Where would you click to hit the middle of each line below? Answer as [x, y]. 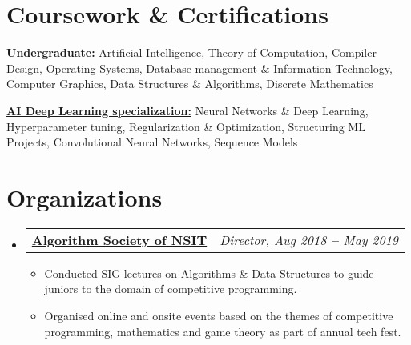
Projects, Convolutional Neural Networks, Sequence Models [152, 142]
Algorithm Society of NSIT [119, 239]
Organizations [85, 197]
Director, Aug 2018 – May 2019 [309, 239]
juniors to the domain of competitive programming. [171, 289]
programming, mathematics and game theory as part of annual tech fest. [223, 331]
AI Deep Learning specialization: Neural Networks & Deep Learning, [187, 110]
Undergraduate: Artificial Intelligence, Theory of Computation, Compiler [191, 52]
